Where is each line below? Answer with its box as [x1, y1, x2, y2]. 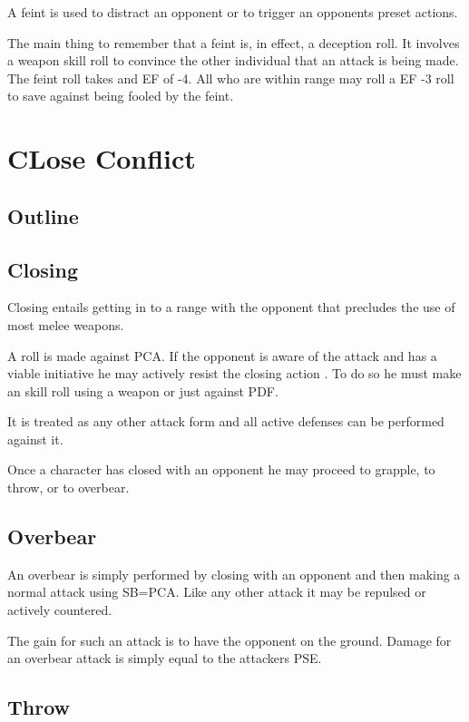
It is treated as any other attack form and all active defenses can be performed [7, 412, 445, 431]
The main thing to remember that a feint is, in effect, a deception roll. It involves [7, 33, 460, 52]
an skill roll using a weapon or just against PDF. [7, 381, 278, 400]
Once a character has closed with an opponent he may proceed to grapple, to [7, 460, 435, 479]
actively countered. [7, 600, 112, 620]
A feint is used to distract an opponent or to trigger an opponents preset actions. [7, 3, 458, 21]
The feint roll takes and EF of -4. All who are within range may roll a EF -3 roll [7, 68, 454, 87]
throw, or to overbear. [7, 478, 130, 497]
